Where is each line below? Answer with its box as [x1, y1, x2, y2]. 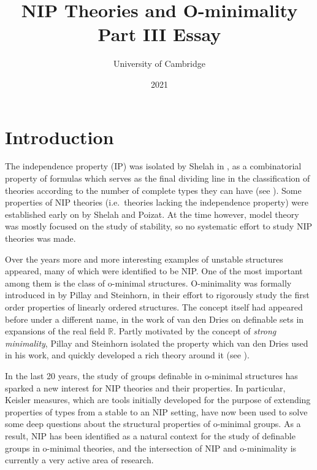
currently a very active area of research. [5, 453, 154, 466]
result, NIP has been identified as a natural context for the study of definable [5, 429, 296, 442]
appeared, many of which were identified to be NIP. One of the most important [5, 264, 303, 277]
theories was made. [5, 232, 76, 244]
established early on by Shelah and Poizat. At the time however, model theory [5, 207, 299, 220]
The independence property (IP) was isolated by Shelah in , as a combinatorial [5, 160, 302, 172]
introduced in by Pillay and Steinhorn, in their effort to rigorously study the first [5, 288, 310, 301]
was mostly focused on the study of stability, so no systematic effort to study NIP [5, 220, 313, 233]
